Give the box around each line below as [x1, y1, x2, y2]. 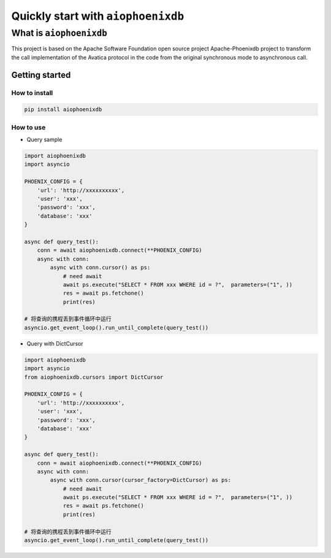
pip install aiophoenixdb [24, 106, 102, 113]
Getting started [11, 69, 71, 80]
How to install [11, 88, 53, 97]
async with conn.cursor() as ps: [50, 264, 151, 271]
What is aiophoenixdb [11, 28, 107, 39]
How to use [11, 123, 46, 131]
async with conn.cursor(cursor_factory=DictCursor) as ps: [50, 476, 232, 484]
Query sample [26, 136, 63, 144]
